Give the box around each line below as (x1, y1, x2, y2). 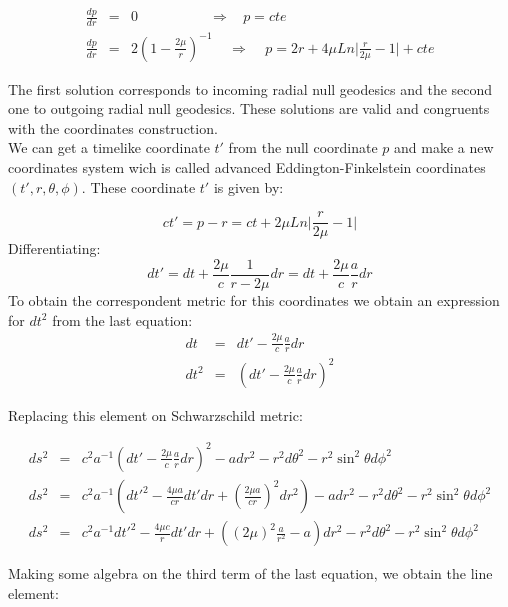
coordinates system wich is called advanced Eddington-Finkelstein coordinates (8, 157, 486, 178)
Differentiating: (8, 238, 101, 259)
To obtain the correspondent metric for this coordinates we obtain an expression (8, 289, 500, 310)
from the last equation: (52, 309, 193, 330)
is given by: (213, 176, 284, 197)
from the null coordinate (228, 137, 378, 158)
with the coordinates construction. (8, 117, 218, 138)
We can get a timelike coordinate (8, 137, 210, 158)
